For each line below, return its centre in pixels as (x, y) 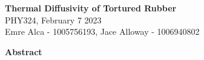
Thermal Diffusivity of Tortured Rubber (91, 8)
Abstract (24, 51)
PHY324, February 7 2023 (53, 19)
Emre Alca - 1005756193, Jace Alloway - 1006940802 (102, 31)
